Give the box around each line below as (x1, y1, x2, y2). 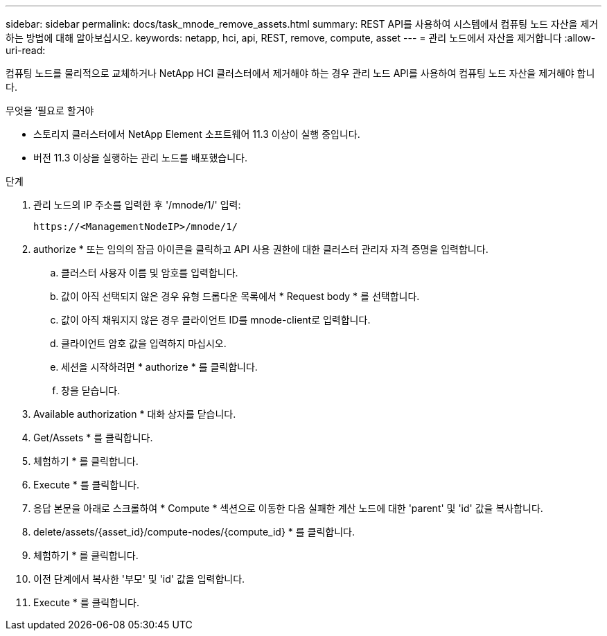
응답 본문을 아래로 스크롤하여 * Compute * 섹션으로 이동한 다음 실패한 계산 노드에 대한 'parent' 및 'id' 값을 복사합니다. (33, 502, 543, 514)
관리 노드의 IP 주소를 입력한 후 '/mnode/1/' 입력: (33, 199, 241, 211)
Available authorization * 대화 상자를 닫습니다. (33, 408, 236, 420)
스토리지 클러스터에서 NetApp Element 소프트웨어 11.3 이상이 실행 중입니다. (33, 128, 360, 140)
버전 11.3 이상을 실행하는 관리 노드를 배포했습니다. (33, 152, 247, 164)
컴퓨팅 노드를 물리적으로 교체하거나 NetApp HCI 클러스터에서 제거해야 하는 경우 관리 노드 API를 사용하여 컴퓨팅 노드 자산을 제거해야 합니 (6, 67, 595, 79)
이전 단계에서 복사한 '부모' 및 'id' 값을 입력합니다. (33, 573, 245, 585)
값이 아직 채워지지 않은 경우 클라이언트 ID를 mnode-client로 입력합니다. (61, 314, 371, 326)
